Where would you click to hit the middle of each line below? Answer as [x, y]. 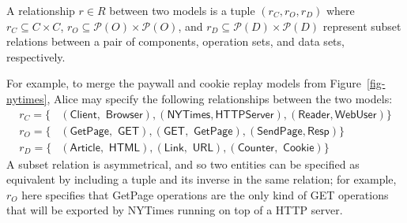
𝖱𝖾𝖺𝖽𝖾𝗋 [314, 115]
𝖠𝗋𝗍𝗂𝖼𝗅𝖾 [85, 148]
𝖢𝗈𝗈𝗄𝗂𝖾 [299, 148]
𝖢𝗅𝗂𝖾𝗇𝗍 [83, 115]
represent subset [362, 26]
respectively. [36, 56]
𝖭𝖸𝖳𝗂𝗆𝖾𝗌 [189, 115]
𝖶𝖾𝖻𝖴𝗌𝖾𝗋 [356, 115]
